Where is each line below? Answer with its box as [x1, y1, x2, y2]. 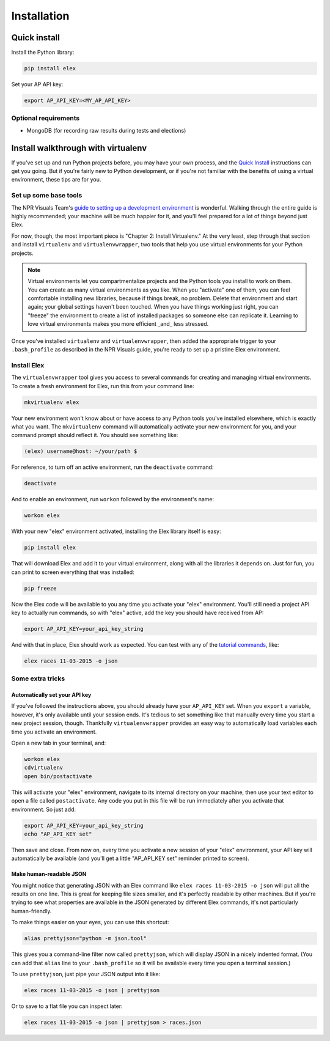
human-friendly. [11, 907, 52, 914]
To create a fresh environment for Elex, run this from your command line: [11, 382, 195, 389]
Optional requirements [11, 114, 80, 122]
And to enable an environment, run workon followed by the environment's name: [11, 496, 214, 503]
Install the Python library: [11, 49, 75, 56]
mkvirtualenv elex [24, 399, 79, 406]
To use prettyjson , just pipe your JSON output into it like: [11, 971, 161, 977]
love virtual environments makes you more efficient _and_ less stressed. [28, 320, 209, 328]
